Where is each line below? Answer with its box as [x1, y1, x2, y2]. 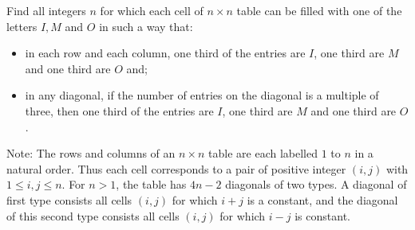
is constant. [294, 207, 350, 224]
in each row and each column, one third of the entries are [25, 45, 306, 61]
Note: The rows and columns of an [6, 145, 176, 162]
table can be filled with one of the [236, 2, 402, 18]
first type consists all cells [6, 191, 132, 208]
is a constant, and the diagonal [247, 191, 398, 208]
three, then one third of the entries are [25, 102, 214, 119]
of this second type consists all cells [6, 207, 180, 224]
